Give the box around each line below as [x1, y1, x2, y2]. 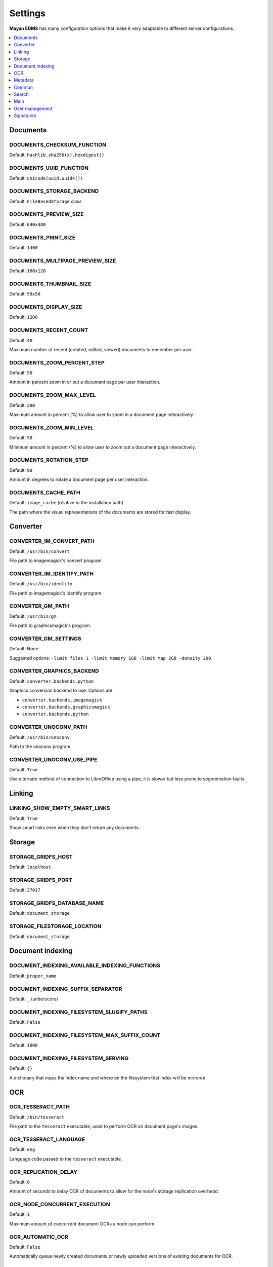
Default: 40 [9, 337, 33, 343]
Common [14, 84, 33, 90]
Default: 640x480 [9, 221, 46, 228]
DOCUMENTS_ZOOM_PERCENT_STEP [9, 359, 105, 366]
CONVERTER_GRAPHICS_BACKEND [9, 667, 100, 675]
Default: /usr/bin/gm [9, 613, 57, 619]
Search [14, 91, 29, 97]
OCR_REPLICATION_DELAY [9, 1168, 78, 1175]
